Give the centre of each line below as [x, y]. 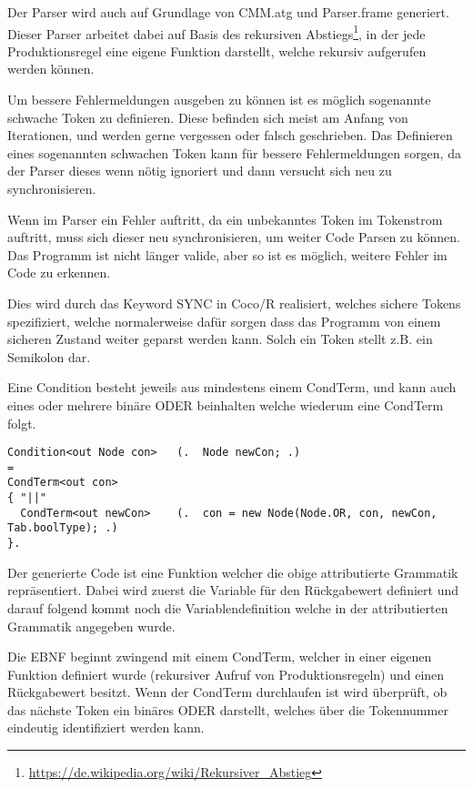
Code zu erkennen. [59, 273]
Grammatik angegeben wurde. [91, 626]
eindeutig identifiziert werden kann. [106, 727]
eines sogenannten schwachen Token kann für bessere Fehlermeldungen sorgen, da [234, 152]
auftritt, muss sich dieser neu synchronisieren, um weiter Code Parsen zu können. [234, 237]
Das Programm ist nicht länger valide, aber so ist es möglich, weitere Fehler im [227, 254]
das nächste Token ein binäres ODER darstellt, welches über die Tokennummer [228, 709]
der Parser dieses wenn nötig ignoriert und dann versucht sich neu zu [200, 171]
